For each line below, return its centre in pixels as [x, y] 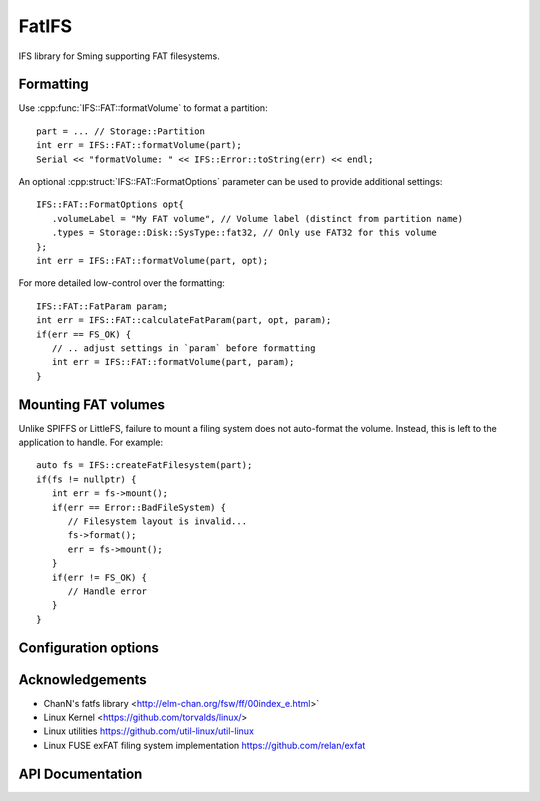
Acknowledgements [82, 679]
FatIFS [45, 26]
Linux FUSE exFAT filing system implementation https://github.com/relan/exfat [204, 745]
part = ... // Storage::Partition [120, 131]
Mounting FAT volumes [91, 404]
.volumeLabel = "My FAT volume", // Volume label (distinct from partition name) [257, 218]
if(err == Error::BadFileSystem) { [139, 507]
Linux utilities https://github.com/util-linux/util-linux [149, 731]
